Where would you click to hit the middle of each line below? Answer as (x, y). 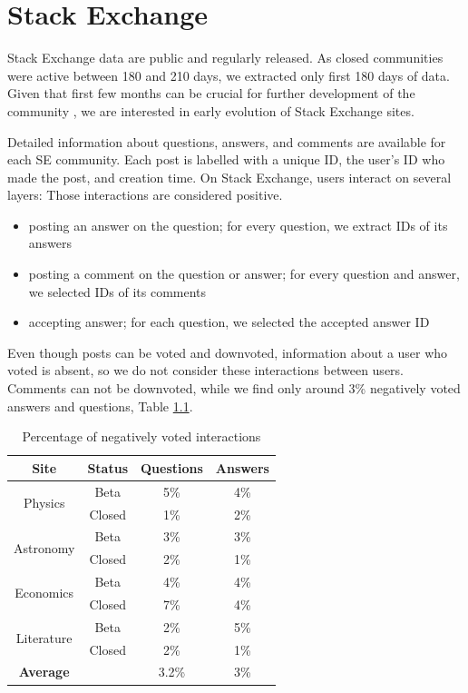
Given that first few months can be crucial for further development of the (211, 93)
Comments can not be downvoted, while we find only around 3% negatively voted (234, 388)
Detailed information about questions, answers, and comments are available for (227, 141)
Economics (44, 593)
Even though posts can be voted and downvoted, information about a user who (228, 352)
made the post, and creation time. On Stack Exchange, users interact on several (229, 177)
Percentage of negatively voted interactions (141, 436)
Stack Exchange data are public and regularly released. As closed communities (225, 58)
